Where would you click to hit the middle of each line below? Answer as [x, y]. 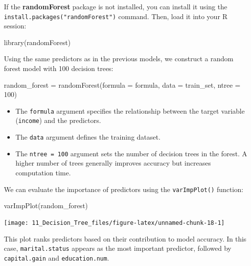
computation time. [43, 173]
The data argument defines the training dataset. [88, 137]
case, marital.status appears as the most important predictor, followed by [118, 248]
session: [15, 26]
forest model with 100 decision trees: [59, 68]
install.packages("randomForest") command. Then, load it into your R [116, 16]
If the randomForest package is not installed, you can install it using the [116, 6]
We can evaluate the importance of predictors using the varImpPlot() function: [124, 189]
